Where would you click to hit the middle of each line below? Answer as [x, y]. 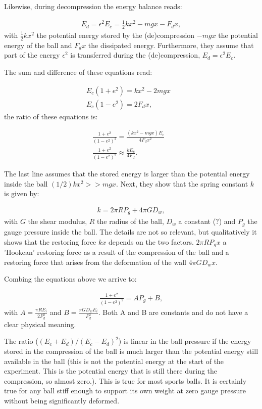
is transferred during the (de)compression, [135, 55]
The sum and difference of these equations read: [78, 72]
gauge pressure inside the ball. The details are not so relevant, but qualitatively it [130, 231]
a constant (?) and [207, 221]
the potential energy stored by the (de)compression [116, 35]
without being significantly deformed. [62, 400]
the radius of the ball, [130, 221]
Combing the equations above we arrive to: [70, 279]
